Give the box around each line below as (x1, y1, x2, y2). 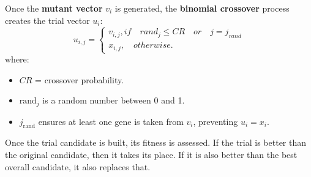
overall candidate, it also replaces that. (5, 160, 151, 173)
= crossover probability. (35, 73, 124, 86)
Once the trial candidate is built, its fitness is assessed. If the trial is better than (5, 136, 307, 149)
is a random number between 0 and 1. (42, 94, 185, 107)
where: (5, 53, 29, 65)
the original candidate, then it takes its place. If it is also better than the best (5, 148, 298, 161)
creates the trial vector (5, 13, 90, 26)
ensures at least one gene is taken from (38, 115, 184, 127)
